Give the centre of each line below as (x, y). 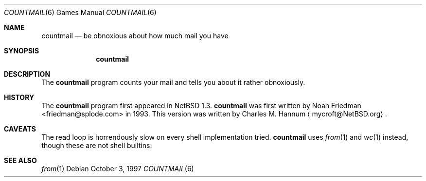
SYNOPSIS (22, 51)
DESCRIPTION (27, 74)
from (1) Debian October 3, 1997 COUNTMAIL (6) (118, 169)
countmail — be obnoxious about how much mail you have (135, 36)
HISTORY (19, 97)
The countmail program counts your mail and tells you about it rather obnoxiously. (173, 82)
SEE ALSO (20, 160)
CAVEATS (20, 129)
